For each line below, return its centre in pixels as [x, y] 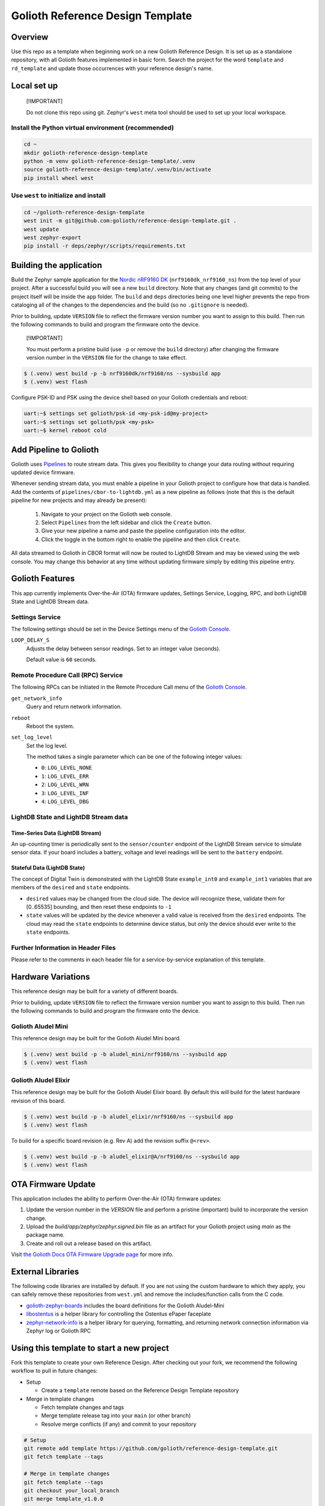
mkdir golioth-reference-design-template [86, 153]
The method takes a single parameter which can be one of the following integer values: [135, 757]
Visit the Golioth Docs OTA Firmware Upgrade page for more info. [92, 1254]
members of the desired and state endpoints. [71, 887]
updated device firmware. [43, 472]
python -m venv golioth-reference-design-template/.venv [110, 161]
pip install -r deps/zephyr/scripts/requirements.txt [105, 246]
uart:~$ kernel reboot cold [65, 430]
